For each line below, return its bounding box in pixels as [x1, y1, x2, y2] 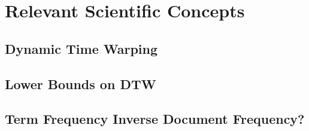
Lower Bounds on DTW [5, 74, 156, 93]
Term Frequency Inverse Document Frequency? [5, 109, 305, 128]
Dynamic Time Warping [5, 39, 158, 57]
